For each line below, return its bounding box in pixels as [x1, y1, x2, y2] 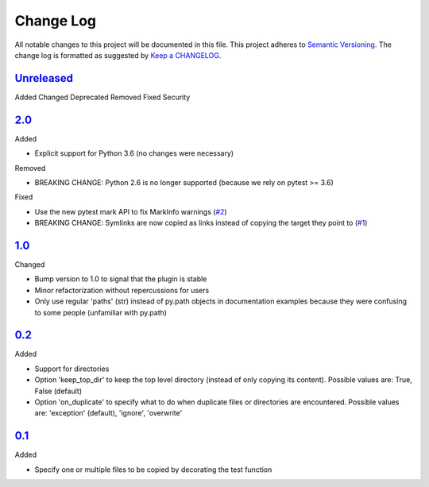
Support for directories [34, 364, 110, 373]
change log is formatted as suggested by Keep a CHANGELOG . [14, 50, 222, 60]
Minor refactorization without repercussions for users [34, 285, 210, 295]
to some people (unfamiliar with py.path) [34, 307, 167, 317]
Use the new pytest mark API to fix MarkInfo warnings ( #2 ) [34, 207, 227, 216]
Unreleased [14, 72, 74, 85]
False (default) [34, 386, 83, 396]
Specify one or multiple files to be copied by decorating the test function [34, 465, 272, 474]
